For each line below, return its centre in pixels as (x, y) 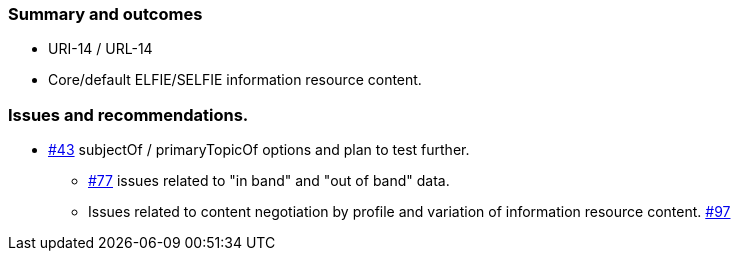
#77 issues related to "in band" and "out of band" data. (269, 181)
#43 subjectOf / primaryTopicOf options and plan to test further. (259, 150)
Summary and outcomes (105, 14)
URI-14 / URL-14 (100, 49)
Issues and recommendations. (128, 114)
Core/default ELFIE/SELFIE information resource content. (235, 80)
